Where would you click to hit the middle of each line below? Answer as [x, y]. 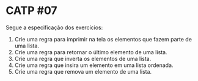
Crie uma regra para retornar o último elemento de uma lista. [91, 52]
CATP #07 [31, 11]
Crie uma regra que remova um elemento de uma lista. [83, 71]
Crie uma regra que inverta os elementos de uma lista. [83, 58]
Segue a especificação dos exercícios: [54, 27]
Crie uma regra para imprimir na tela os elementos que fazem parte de [103, 39]
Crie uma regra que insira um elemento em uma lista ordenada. [94, 65]
